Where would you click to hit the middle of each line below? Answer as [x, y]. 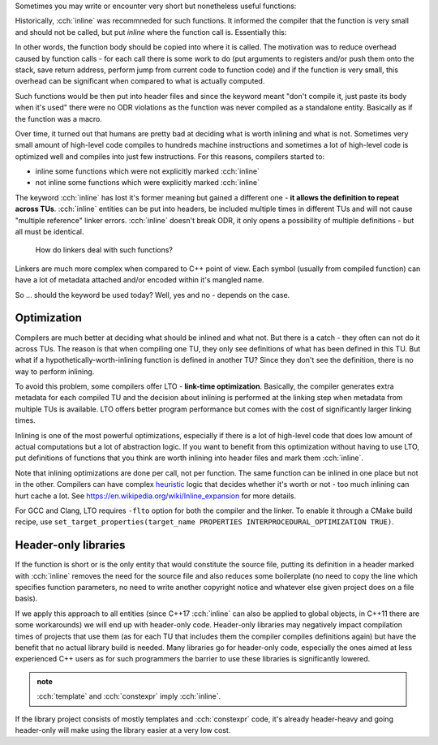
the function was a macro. [59, 118]
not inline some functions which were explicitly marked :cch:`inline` [147, 183]
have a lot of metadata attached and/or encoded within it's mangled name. [140, 280]
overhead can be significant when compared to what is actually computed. [140, 81]
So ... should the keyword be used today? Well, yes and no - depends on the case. [152, 295]
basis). [26, 599]
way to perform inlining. [55, 371]
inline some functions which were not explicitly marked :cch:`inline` [147, 171]
